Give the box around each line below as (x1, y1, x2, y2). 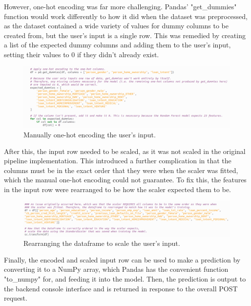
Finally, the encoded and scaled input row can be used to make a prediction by (4, 254, 241, 264)
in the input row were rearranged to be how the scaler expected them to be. (4, 184, 231, 194)
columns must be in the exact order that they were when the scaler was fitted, (4, 165, 238, 175)
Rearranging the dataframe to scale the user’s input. (23, 238, 180, 248)
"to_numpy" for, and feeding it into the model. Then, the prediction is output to (4, 274, 246, 284)
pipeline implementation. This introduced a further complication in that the (4, 155, 231, 166)
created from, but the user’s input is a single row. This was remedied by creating (4, 30, 246, 40)
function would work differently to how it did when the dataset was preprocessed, (4, 11, 248, 21)
